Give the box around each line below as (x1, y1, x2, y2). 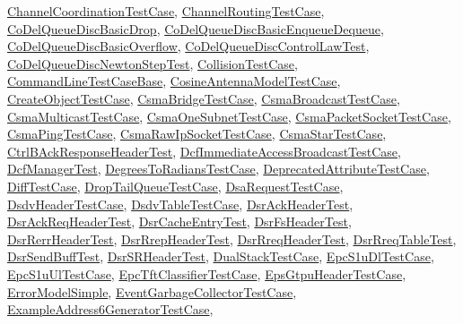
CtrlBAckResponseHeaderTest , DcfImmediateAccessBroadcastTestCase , (7, 141, 401, 160)
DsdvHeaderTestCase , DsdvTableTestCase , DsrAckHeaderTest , (7, 194, 354, 213)
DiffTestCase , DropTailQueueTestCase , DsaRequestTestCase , (7, 176, 344, 195)
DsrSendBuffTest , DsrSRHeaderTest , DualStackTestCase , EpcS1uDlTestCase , (7, 247, 434, 266)
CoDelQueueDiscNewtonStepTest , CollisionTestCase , (7, 54, 298, 72)
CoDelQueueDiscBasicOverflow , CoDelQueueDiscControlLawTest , (7, 37, 370, 55)
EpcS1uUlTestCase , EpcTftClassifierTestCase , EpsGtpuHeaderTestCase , (7, 264, 406, 283)
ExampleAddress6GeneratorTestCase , (7, 300, 214, 319)
